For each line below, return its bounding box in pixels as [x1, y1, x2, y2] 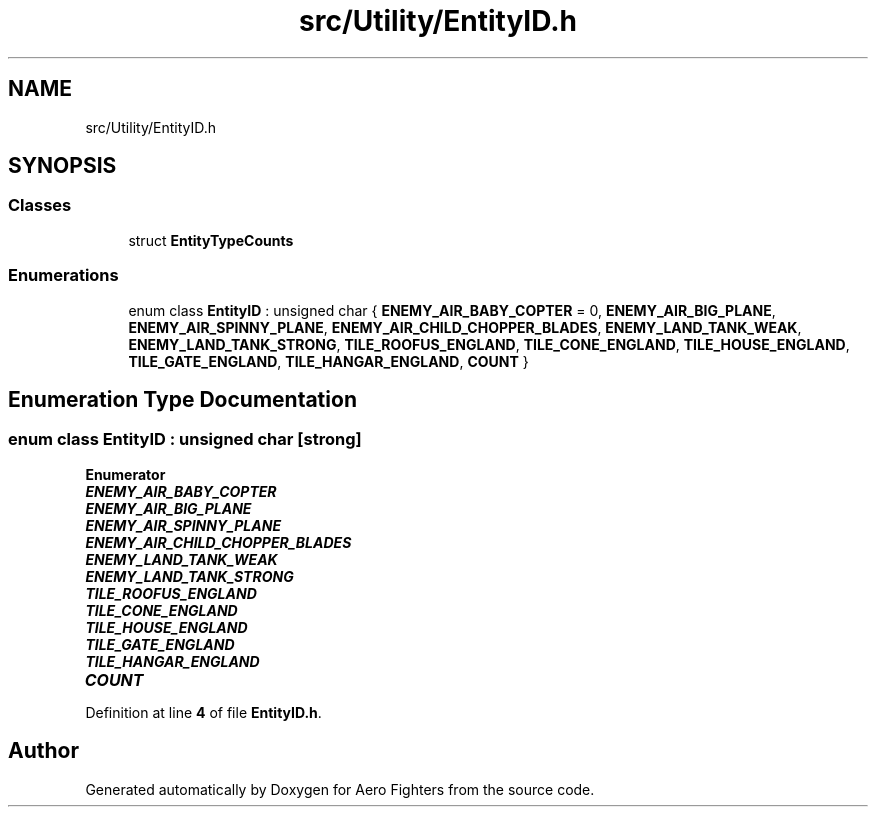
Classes [8, 195, 72, 216]
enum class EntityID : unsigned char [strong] [8, 429, 362, 450]
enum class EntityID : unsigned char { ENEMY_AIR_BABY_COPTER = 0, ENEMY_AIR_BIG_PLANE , [128, 301, 776, 319]
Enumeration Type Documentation [8, 386, 357, 412]
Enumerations [8, 265, 119, 286]
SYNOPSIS [8, 153, 117, 179]
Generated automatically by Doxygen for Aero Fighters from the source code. [85, 780, 595, 798]
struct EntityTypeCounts [128, 231, 294, 249]
